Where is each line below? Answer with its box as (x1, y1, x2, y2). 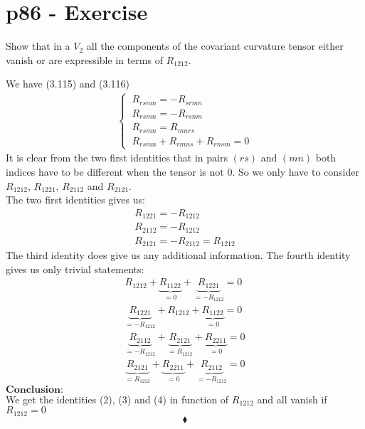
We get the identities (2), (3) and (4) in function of (6, 391, 229, 406)
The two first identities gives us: (6, 192, 145, 207)
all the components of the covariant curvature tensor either (86, 38, 344, 53)
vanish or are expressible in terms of (6, 52, 163, 67)
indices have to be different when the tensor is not (6, 164, 224, 179)
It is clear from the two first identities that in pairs (6, 150, 228, 165)
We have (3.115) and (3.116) (6, 76, 129, 91)
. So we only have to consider (232, 164, 359, 179)
